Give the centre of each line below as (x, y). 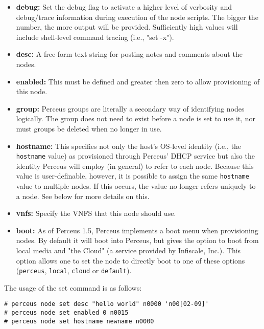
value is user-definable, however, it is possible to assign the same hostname (133, 176)
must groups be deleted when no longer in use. (89, 128)
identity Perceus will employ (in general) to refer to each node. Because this (135, 166)
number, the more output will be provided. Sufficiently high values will (127, 27)
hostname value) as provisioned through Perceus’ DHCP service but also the (135, 156)
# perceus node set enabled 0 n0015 (66, 313)
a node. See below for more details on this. (83, 196)
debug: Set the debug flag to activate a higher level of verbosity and (124, 7)
